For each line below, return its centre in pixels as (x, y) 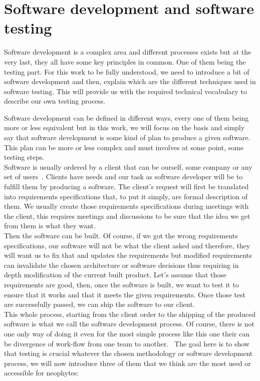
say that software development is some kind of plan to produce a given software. (127, 137)
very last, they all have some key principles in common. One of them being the (125, 61)
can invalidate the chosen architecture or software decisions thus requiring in (121, 265)
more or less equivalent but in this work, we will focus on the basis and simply (124, 127)
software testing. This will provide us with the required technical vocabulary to (125, 91)
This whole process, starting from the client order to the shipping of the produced (130, 314)
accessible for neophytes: (42, 373)
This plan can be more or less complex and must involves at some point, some (124, 147)
